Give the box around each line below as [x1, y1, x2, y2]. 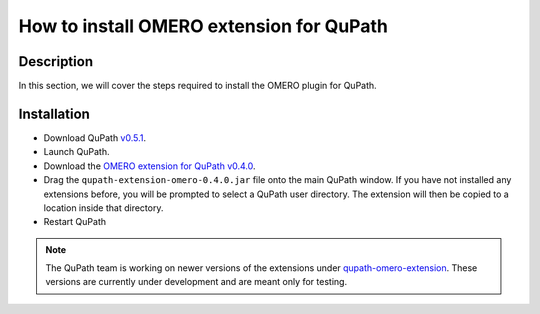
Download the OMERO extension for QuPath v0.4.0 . [43, 160, 256, 172]
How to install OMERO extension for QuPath [18, 15, 389, 37]
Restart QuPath [43, 216, 107, 228]
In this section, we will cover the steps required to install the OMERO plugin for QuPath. [18, 80, 377, 92]
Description [18, 53, 94, 70]
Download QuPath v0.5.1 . [43, 131, 147, 144]
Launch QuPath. [43, 146, 110, 158]
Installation [18, 105, 90, 122]
